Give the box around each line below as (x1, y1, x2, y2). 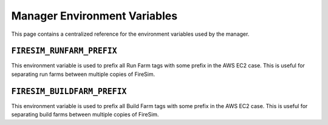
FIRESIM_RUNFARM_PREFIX (11, 46, 118, 56)
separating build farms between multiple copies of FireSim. (11, 111, 159, 118)
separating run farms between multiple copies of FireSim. (11, 70, 155, 78)
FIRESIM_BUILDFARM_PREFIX (11, 86, 127, 96)
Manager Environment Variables (11, 9, 178, 22)
